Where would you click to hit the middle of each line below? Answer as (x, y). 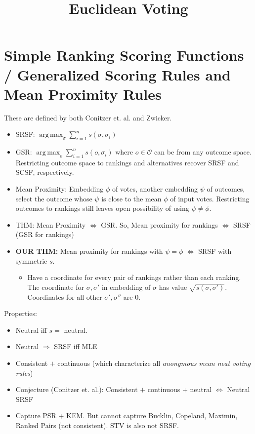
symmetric (31, 260)
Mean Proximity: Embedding (60, 189)
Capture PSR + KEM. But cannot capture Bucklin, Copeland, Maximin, (127, 415)
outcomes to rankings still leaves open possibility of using (102, 208)
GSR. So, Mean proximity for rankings (159, 224)
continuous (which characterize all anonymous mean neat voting (154, 363)
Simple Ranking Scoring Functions (124, 55)
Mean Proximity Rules (83, 94)
